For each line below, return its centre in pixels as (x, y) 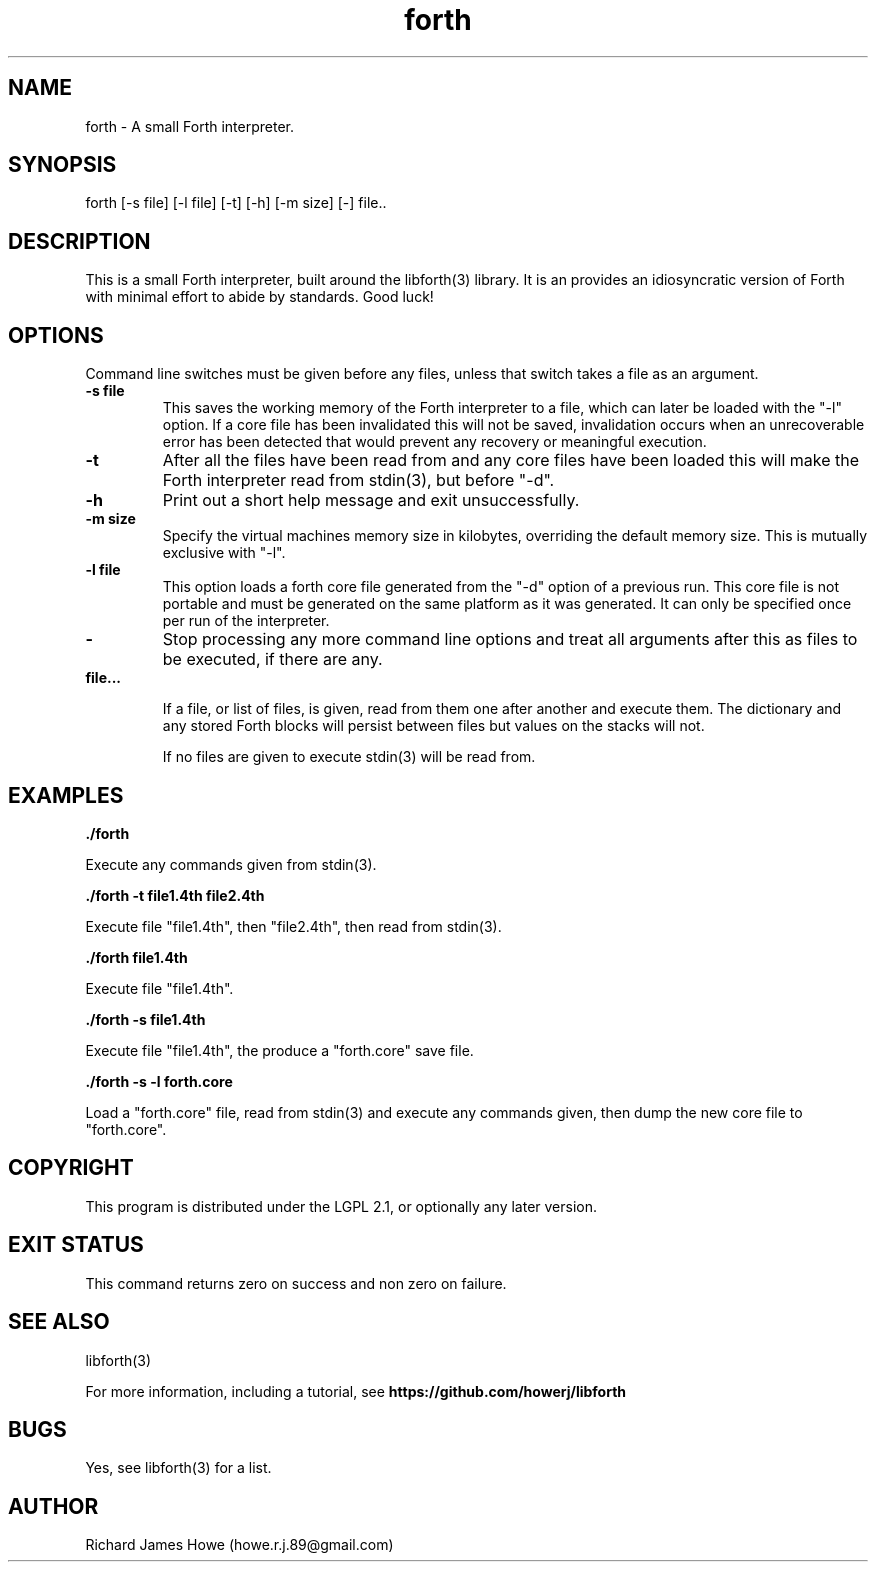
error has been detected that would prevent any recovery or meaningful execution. (434, 442)
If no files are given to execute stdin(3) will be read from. (349, 757)
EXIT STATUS (76, 1245)
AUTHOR (53, 1506)
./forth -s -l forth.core (159, 1081)
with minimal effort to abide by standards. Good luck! (259, 297)
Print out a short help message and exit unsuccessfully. (371, 500)
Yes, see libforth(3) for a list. (178, 1468)
